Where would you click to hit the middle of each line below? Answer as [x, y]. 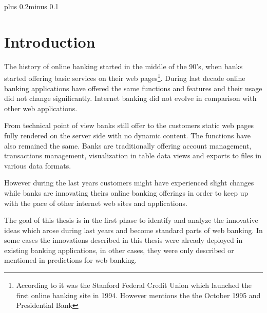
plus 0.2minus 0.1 [32, 6]
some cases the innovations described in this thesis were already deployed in [123, 240]
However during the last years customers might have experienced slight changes [129, 183]
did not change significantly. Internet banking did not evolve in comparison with [130, 98]
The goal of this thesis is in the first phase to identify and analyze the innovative [131, 220]
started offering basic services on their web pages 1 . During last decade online [125, 77]
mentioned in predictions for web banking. [71, 260]
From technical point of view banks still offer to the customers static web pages [129, 125]
